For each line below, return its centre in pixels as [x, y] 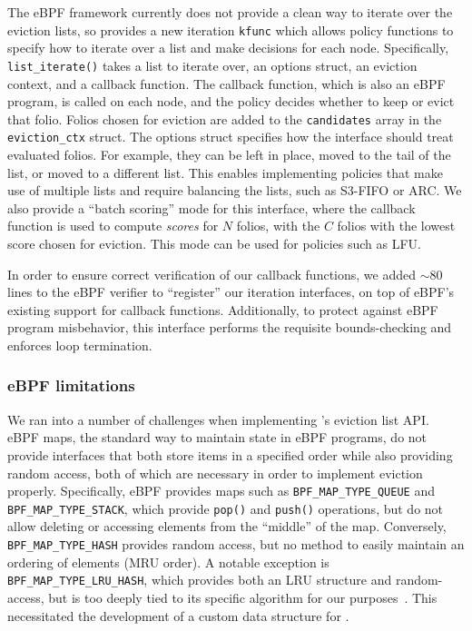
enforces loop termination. [80, 345]
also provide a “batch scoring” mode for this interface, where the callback [211, 207]
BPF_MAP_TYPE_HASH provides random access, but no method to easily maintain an [236, 544]
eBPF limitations [71, 385]
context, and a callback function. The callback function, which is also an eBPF [226, 83]
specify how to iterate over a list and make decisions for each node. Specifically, [228, 48]
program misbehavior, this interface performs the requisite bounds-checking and [230, 327]
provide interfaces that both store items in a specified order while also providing [230, 454]
